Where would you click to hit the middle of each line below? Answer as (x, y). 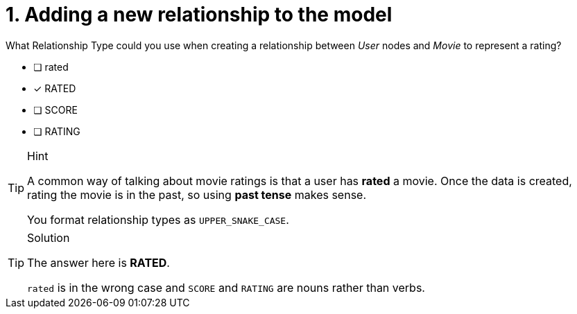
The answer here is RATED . (98, 262)
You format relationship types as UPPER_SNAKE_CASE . (158, 219)
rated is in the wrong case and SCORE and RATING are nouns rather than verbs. (226, 287)
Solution (49, 237)
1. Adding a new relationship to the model (199, 15)
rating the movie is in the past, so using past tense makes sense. (197, 194)
